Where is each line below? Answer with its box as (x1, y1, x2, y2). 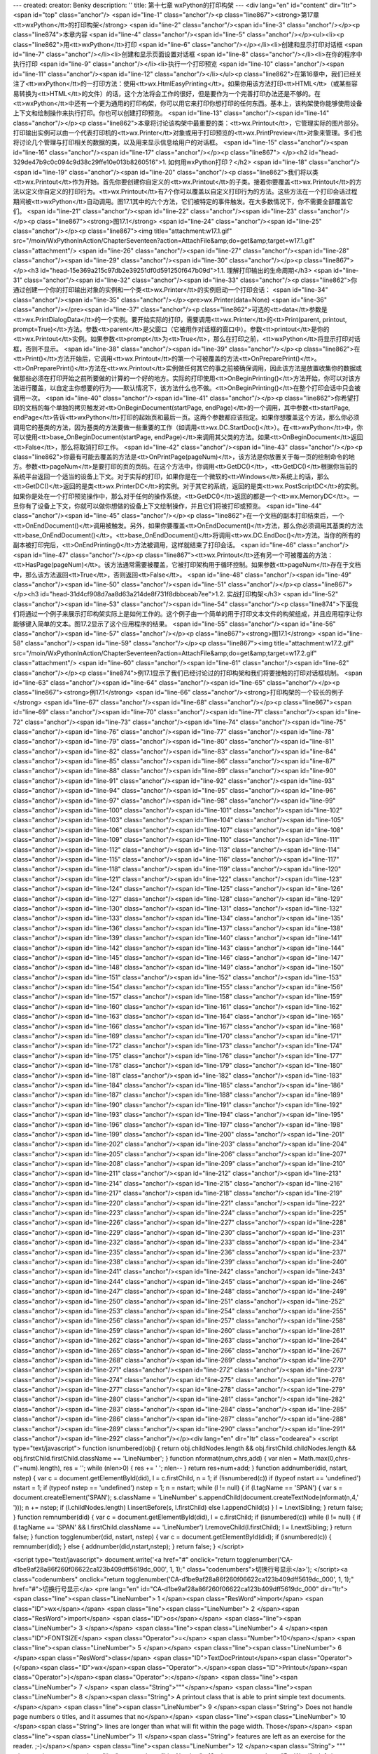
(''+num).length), (13, 1464, 62, 1473)
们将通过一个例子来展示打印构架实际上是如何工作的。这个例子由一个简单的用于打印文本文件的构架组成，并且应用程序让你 (13, 610, 363, 618)
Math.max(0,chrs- (298, 1454, 351, 1462)
